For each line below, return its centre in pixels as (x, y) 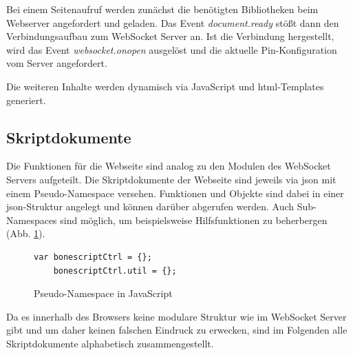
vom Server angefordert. (57, 63)
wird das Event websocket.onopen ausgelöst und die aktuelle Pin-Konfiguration (172, 49)
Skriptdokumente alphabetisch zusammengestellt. (110, 343)
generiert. (26, 100)
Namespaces (32, 220)
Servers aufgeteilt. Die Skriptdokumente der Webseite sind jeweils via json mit (171, 179)
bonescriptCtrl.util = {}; (115, 271)
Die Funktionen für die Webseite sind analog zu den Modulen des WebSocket (169, 166)
